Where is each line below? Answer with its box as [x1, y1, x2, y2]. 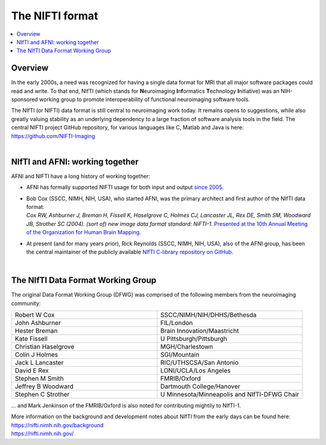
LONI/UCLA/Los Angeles [160, 366, 231, 375]
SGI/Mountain [160, 351, 200, 359]
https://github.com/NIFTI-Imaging [11, 132, 95, 139]
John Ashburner [14, 318, 62, 327]
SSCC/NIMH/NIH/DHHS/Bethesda [160, 311, 257, 319]
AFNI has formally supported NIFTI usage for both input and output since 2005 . [26, 183, 224, 191]
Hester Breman [14, 327, 58, 335]
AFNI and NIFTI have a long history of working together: [11, 173, 150, 180]
